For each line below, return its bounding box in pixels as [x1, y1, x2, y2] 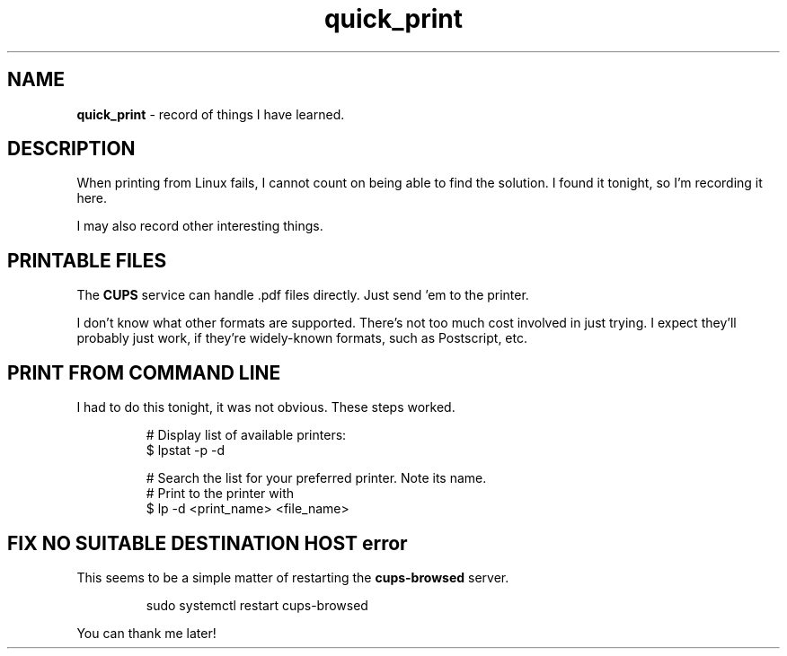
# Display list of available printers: [146, 427, 347, 443]
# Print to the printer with [146, 485, 295, 502]
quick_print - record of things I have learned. [76, 106, 345, 122]
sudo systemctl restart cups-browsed [146, 597, 368, 613]
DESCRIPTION [7, 137, 136, 161]
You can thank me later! [76, 625, 217, 641]
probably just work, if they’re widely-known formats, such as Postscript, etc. [76, 330, 527, 346]
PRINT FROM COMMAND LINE [7, 361, 281, 384]
